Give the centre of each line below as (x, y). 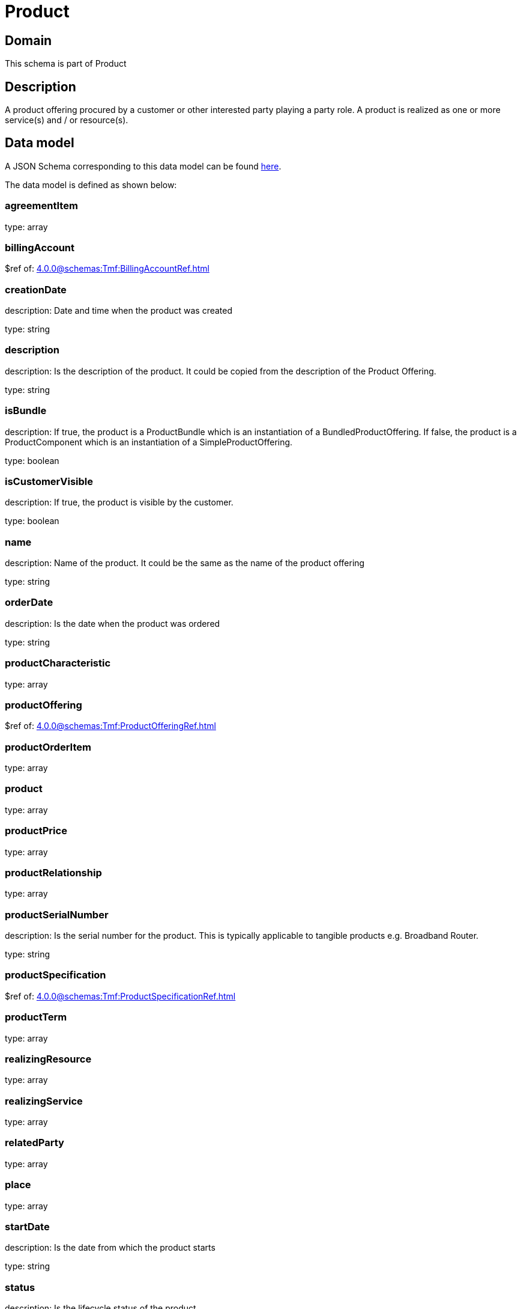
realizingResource (48, 1059)
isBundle (26, 411)
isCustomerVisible (49, 481)
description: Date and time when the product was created (119, 311)
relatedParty (35, 1143)
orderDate (29, 603)
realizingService (44, 1101)
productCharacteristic (58, 663)
